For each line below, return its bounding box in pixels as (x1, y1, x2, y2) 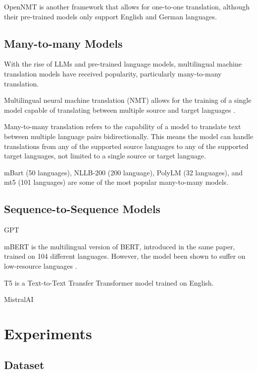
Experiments (4, 323, 92, 343)
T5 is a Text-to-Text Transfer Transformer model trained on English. (4, 277, 214, 288)
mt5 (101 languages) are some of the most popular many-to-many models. (4, 177, 229, 187)
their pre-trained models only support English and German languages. (4, 11, 217, 21)
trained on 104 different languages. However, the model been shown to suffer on (4, 251, 246, 261)
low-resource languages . (4, 260, 77, 271)
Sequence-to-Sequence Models (4, 201, 160, 217)
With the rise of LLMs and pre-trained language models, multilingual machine (4, 59, 242, 69)
